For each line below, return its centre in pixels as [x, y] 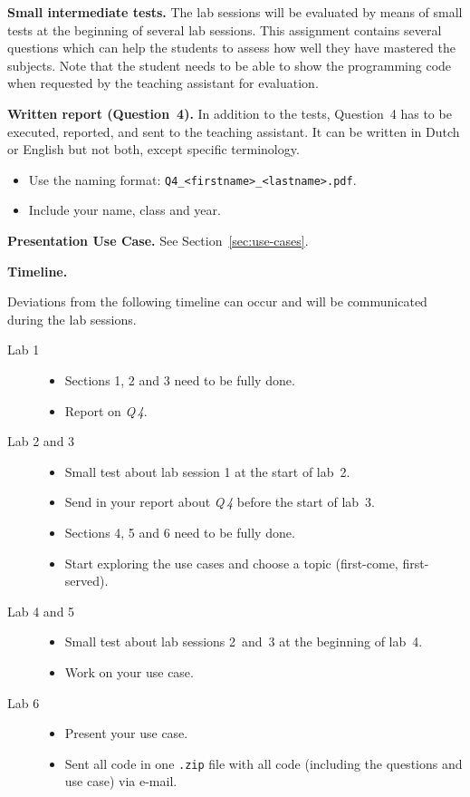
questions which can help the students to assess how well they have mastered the [231, 48]
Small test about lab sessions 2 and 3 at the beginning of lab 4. [244, 641]
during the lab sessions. [72, 319]
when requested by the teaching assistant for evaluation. [163, 83]
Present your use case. [126, 733]
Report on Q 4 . [106, 410]
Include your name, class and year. [125, 210]
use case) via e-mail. [121, 781]
